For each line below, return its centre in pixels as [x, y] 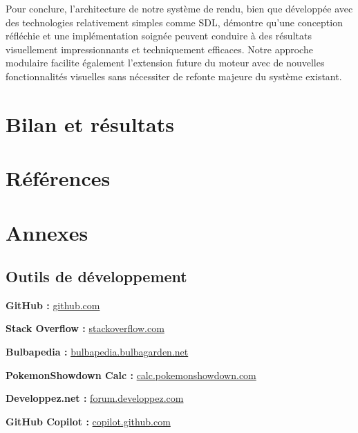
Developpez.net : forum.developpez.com [95, 398]
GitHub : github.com [53, 305]
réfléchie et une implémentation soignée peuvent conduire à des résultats [159, 36]
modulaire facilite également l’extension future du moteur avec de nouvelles [165, 63]
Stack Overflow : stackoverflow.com [85, 328]
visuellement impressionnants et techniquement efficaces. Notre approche [159, 49]
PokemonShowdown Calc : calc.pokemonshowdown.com [131, 375]
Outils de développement [96, 276]
